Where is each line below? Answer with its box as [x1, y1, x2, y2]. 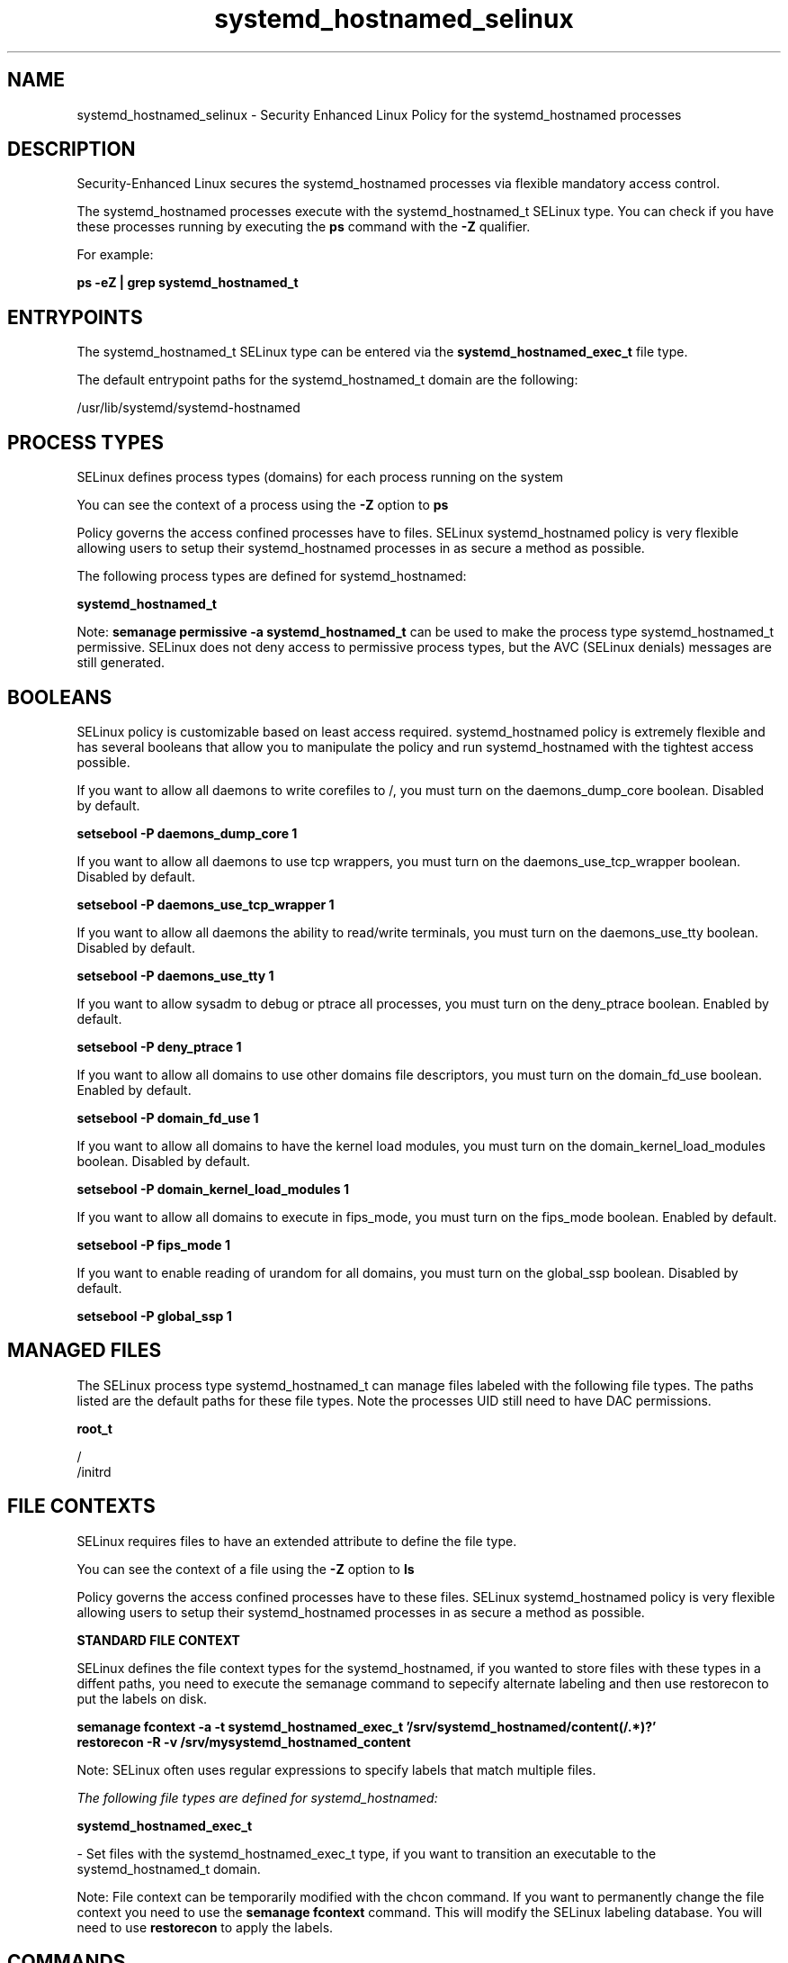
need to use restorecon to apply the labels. [76, 1919, 334, 1935]
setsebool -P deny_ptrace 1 [76, 1038, 242, 1054]
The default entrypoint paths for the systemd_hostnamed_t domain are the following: [76, 372, 578, 388]
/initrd [76, 1463, 112, 1479]
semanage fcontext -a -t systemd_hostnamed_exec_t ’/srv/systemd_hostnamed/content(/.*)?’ [76, 1718, 657, 1734]
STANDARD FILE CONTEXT [76, 1632, 240, 1648]
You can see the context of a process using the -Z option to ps [76, 497, 449, 513]
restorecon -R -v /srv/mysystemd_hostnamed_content [76, 1733, 411, 1750]
